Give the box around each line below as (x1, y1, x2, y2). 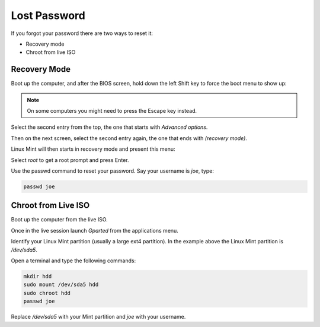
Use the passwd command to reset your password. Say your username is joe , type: (11, 167, 215, 174)
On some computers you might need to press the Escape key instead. (27, 107, 197, 115)
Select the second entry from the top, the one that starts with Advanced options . (11, 123, 208, 131)
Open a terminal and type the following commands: (11, 257, 136, 264)
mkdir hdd (23, 273, 52, 280)
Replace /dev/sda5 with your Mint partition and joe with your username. (11, 313, 186, 320)
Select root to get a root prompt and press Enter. (11, 156, 130, 163)
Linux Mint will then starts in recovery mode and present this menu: (11, 145, 175, 153)
